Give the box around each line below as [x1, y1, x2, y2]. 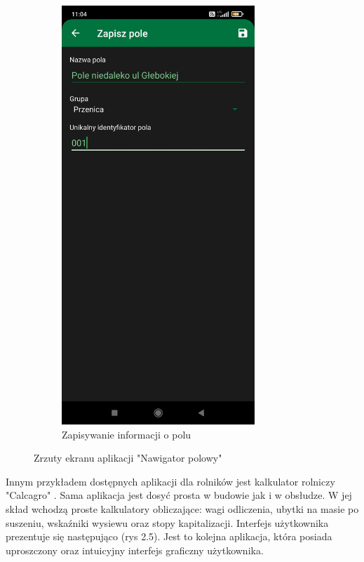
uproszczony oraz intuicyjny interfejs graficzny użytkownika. [6, 542, 264, 557]
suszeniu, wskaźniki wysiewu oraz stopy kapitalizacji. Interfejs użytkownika [6, 515, 329, 530]
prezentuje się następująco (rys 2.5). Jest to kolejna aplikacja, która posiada [6, 529, 332, 544]
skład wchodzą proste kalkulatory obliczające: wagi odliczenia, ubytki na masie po [6, 501, 359, 516]
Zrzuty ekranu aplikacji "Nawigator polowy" [34, 450, 222, 465]
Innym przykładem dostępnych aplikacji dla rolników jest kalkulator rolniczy [6, 474, 335, 488]
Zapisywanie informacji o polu [62, 427, 191, 441]
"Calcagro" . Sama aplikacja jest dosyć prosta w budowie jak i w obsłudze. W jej [6, 488, 352, 502]
